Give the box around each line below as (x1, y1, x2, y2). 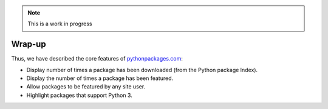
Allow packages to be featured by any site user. (26, 83, 146, 90)
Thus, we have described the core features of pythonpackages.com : (11, 55, 183, 62)
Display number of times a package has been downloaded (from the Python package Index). (26, 66, 258, 73)
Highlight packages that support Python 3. (26, 91, 133, 99)
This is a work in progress (27, 20, 92, 27)
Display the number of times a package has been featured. (26, 74, 174, 82)
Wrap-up (11, 39, 46, 50)
